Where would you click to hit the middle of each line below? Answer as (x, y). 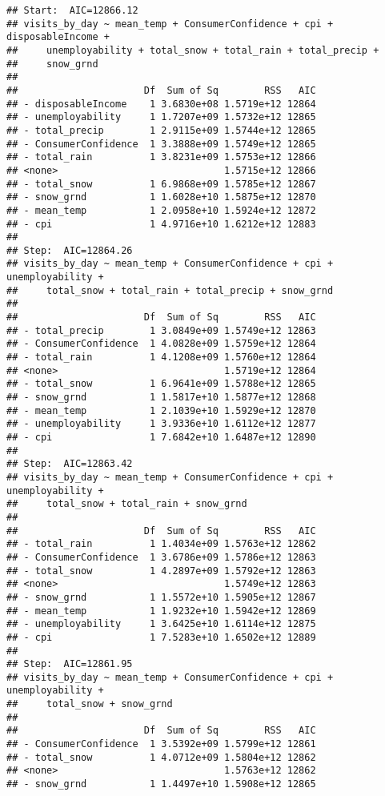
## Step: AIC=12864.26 (70, 250)
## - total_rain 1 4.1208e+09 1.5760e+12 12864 (161, 358)
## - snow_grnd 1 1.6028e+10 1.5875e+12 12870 (161, 197)
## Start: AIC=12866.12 (72, 10)
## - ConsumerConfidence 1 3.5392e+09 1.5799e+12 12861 (161, 744)
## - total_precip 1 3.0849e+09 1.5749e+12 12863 (161, 330)
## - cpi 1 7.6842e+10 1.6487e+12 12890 (161, 437)
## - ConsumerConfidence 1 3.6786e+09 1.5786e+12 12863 (161, 557)
